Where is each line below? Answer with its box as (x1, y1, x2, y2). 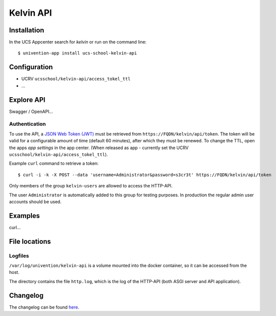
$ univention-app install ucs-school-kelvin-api (18, 51, 137, 56)
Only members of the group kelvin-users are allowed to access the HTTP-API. (9, 183, 173, 189)
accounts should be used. (9, 199, 61, 205)
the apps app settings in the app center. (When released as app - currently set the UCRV (9, 145, 189, 151)
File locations (9, 237, 51, 245)
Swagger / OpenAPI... (9, 108, 53, 114)
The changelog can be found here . (9, 304, 80, 310)
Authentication (9, 121, 46, 128)
